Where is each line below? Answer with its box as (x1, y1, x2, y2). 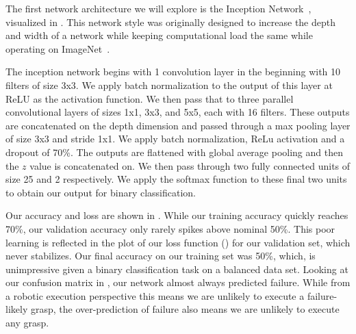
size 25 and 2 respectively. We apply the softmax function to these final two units (5, 172, 347, 186)
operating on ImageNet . (5, 41, 110, 55)
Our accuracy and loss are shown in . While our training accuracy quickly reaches (5, 208, 348, 222)
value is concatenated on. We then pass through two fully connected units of (29, 158, 351, 172)
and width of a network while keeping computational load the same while (5, 28, 313, 42)
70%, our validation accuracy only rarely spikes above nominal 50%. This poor (5, 221, 335, 235)
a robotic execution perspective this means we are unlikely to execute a (5, 288, 305, 303)
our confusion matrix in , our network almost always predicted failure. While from (5, 275, 351, 290)
